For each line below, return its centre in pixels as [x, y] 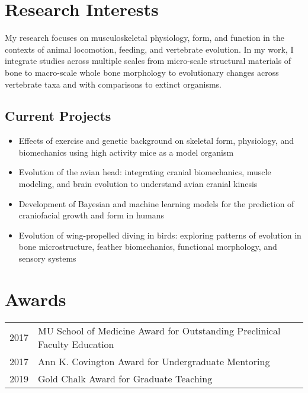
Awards [36, 299]
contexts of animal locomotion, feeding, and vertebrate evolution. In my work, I [149, 49]
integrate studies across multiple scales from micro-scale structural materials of [148, 61]
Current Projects [58, 116]
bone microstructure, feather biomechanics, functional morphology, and [148, 247]
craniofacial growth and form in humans [92, 215]
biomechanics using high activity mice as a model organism [126, 152]
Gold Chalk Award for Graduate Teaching [125, 378]
